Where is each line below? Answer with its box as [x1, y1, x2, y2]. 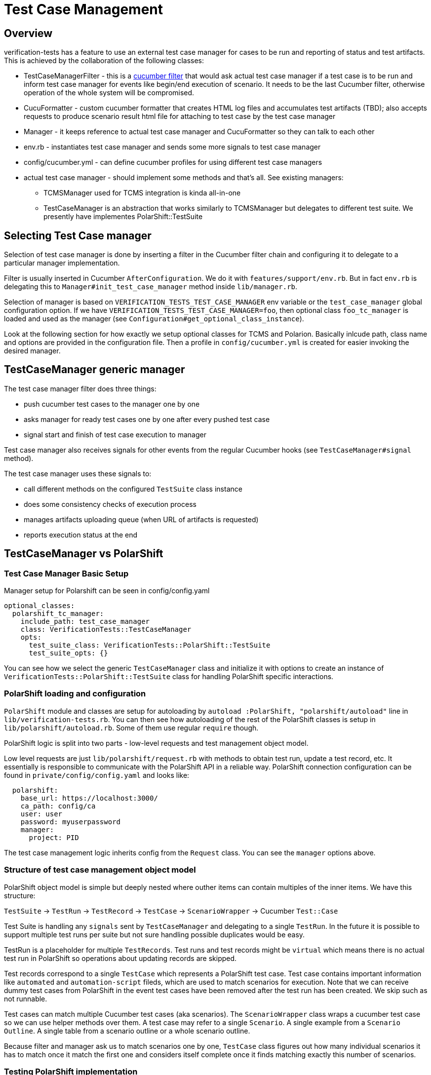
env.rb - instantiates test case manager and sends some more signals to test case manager [24, 143, 321, 152]
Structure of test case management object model [4, 865, 196, 875]
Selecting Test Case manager [4, 229, 152, 242]
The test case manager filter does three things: [4, 384, 157, 393]
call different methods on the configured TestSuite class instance [24, 484, 242, 493]
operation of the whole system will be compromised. [24, 88, 195, 97]
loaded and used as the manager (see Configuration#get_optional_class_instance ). [4, 314, 304, 323]
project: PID [29, 833, 79, 842]
